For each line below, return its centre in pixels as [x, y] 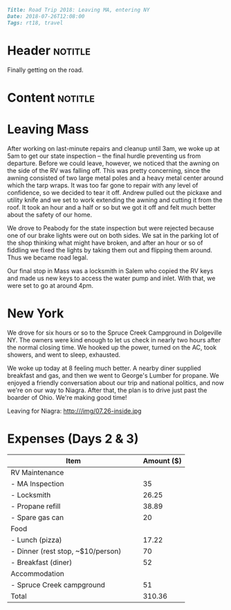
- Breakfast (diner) [41, 562]
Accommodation [37, 573]
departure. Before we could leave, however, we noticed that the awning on [113, 163]
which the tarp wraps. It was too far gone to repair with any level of [103, 185]
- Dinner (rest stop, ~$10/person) [66, 551]
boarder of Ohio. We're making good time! [67, 397]
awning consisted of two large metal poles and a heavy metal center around [115, 178]
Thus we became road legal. [48, 257]
